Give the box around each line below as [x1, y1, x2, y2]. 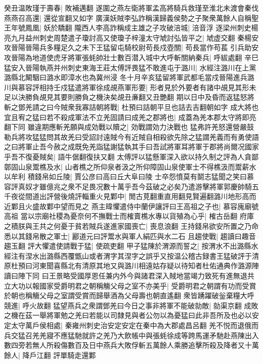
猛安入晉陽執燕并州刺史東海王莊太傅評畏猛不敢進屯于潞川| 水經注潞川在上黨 [4, 62, 256, 72]
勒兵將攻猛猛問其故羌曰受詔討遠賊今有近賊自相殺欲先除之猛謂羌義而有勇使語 [4, 131, 259, 142]
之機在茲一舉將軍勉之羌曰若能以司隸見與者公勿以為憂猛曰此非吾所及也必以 [4, 310, 252, 320]
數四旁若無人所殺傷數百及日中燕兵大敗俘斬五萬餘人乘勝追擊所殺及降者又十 [4, 340, 252, 350]
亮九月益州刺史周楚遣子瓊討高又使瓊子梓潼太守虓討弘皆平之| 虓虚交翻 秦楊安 [4, 32, 259, 43]
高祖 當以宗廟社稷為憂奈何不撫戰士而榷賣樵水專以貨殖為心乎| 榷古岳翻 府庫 [4, 211, 254, 221]
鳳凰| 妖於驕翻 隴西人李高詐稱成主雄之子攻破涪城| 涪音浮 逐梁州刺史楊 [25, 22, 258, 33]
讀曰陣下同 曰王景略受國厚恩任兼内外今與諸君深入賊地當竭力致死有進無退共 [4, 270, 254, 281]
